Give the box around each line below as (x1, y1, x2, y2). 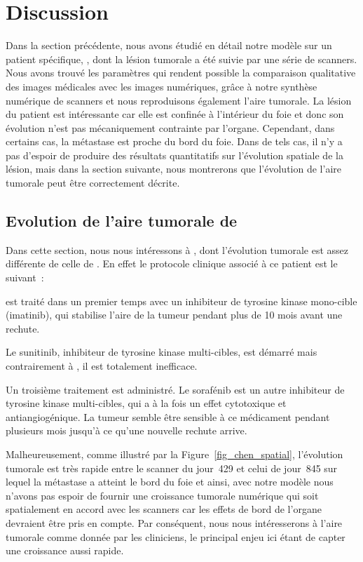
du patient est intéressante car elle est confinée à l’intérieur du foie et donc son (6, 107, 344, 121)
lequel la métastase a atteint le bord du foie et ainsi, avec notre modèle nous (6, 474, 334, 489)
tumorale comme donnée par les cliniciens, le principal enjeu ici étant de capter (6, 529, 345, 544)
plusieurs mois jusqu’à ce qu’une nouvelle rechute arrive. (6, 423, 247, 438)
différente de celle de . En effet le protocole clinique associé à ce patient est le (6, 256, 338, 271)
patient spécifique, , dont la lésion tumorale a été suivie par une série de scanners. (6, 51, 357, 66)
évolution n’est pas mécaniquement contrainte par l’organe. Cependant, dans (6, 120, 335, 135)
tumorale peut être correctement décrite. (6, 175, 180, 190)
